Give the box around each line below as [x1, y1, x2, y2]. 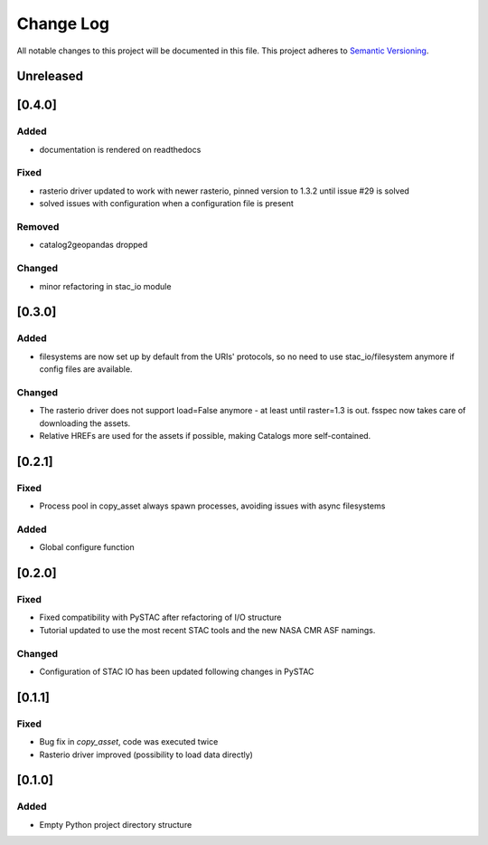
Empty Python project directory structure [39, 819, 192, 830]
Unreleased [16, 69, 84, 84]
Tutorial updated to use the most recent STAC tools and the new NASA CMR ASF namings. [39, 624, 376, 635]
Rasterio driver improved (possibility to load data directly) [39, 749, 253, 760]
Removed [16, 221, 60, 233]
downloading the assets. [39, 417, 131, 429]
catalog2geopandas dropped [39, 240, 148, 251]
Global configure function [39, 542, 135, 553]
